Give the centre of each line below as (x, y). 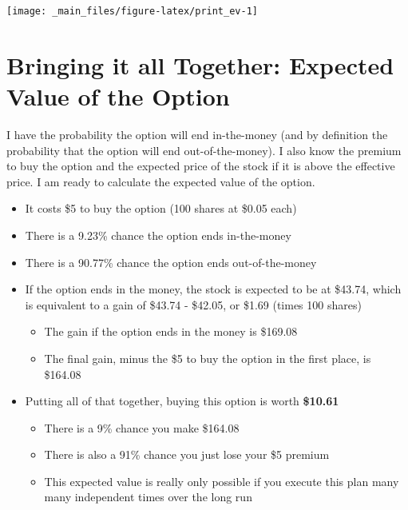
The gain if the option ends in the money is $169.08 (171, 331)
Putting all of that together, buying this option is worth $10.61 (182, 401)
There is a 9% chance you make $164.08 (142, 427)
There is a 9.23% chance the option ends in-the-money (158, 235)
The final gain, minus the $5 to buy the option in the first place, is (208, 358)
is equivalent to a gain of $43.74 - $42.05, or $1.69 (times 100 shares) (193, 304)
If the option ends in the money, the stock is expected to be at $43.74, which (213, 289)
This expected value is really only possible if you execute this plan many (222, 481)
